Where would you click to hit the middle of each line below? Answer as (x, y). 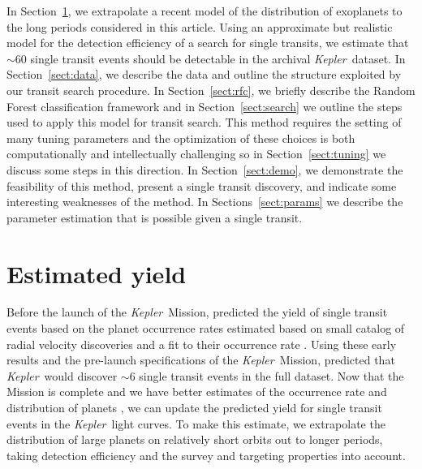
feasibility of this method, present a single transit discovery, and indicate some (202, 185)
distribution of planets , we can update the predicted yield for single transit (194, 407)
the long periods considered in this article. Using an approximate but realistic (200, 26)
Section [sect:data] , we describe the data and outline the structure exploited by (204, 74)
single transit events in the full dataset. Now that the (271, 375)
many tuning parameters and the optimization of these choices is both (181, 138)
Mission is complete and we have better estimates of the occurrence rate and (197, 392)
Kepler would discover (62, 375)
